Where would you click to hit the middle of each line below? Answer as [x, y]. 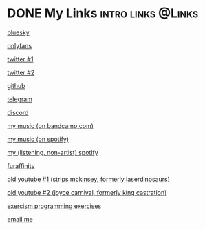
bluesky [18, 32]
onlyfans [20, 45]
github [16, 85]
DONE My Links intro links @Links [102, 13]
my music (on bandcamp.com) [51, 125]
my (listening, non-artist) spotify [53, 152]
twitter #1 [20, 59]
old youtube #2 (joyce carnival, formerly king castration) [87, 192]
